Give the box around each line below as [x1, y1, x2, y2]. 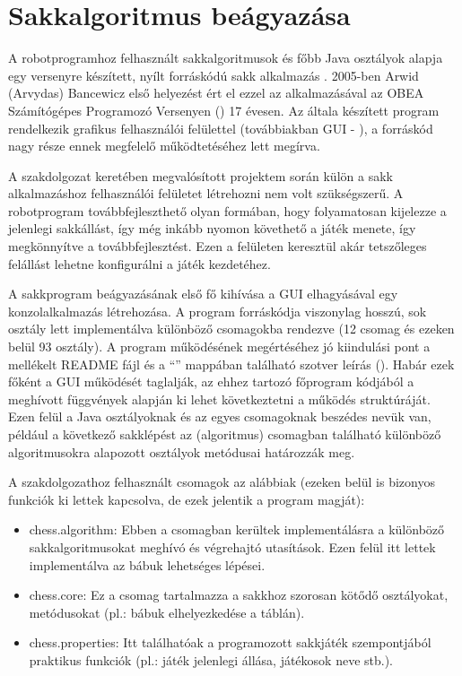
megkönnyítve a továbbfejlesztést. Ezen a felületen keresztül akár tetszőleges [8, 237, 427, 256]
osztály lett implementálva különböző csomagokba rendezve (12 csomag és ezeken [8, 319, 455, 338]
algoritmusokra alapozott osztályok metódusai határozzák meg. [8, 442, 355, 461]
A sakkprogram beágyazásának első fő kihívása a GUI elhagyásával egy [8, 284, 398, 303]
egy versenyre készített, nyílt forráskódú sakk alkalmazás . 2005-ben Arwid [8, 65, 419, 84]
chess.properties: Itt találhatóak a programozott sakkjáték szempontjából [29, 633, 431, 652]
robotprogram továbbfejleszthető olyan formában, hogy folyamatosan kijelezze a [8, 201, 447, 220]
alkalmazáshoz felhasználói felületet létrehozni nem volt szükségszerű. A [8, 184, 404, 203]
